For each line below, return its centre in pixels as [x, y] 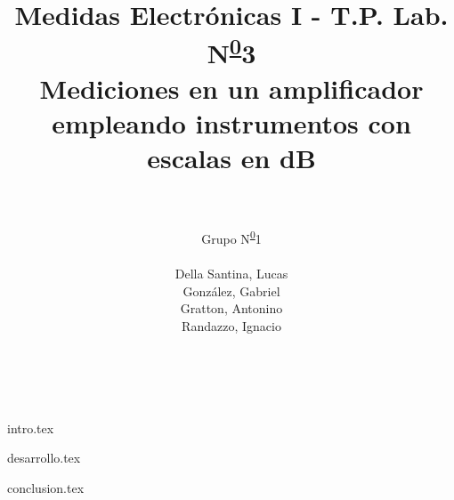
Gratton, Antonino [231, 308]
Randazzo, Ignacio [231, 326]
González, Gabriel [231, 290]
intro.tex [31, 427]
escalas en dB [231, 158]
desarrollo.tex [44, 458]
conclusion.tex [46, 487]
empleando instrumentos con [231, 123]
